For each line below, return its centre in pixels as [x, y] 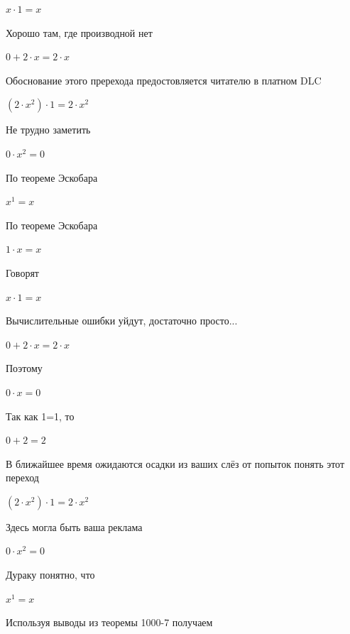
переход [22, 477]
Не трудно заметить [48, 130]
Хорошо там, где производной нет [79, 32]
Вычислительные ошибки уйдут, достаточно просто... [122, 321]
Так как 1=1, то [40, 416]
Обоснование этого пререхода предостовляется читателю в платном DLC [164, 80]
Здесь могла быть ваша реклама [74, 526]
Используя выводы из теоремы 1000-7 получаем [109, 622]
